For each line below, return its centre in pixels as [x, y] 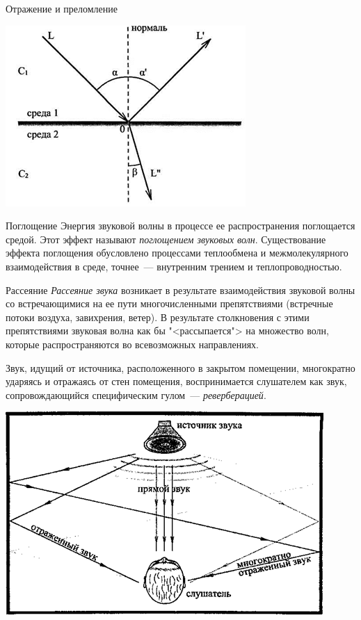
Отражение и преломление [62, 8]
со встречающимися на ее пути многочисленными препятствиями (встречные [169, 303]
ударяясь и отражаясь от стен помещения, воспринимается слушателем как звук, [176, 381]
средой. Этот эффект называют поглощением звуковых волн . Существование [166, 239]
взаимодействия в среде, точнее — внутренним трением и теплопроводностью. [174, 266]
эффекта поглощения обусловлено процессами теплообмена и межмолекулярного [177, 253]
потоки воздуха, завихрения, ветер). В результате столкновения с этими [158, 317]
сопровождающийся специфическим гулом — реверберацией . [136, 394]
